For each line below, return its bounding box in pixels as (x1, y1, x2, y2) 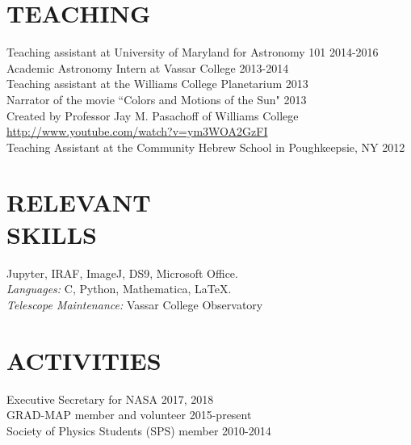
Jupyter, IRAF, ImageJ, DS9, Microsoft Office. (6, 264, 238, 281)
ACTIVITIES (6, 343, 161, 376)
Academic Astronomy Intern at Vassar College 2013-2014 (6, 59, 289, 76)
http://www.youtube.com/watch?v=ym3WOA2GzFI (6, 123, 268, 140)
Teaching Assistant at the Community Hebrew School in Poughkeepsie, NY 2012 (6, 138, 405, 155)
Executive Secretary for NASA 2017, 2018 (6, 390, 214, 407)
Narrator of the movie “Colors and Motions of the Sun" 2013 (6, 90, 307, 107)
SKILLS (6, 217, 97, 250)
